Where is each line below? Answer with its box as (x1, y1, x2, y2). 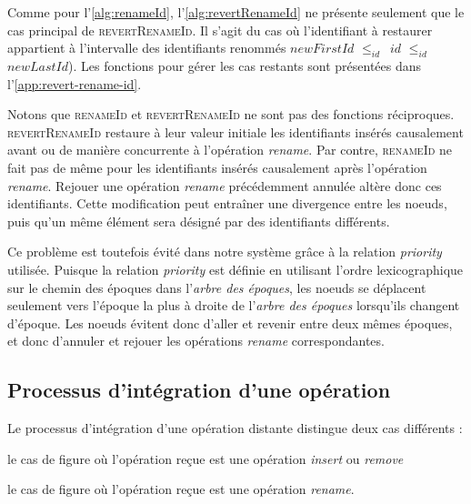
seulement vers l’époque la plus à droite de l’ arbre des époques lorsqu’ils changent (7, 296, 460, 315)
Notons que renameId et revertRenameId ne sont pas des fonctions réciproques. (7, 105, 455, 124)
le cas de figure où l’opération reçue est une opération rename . (7, 479, 355, 499)
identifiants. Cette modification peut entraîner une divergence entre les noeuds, (7, 194, 447, 213)
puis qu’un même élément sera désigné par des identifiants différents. (7, 211, 390, 230)
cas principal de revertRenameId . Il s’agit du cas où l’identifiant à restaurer (7, 20, 433, 39)
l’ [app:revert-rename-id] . (7, 74, 142, 93)
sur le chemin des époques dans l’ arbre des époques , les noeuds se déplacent (7, 277, 426, 297)
